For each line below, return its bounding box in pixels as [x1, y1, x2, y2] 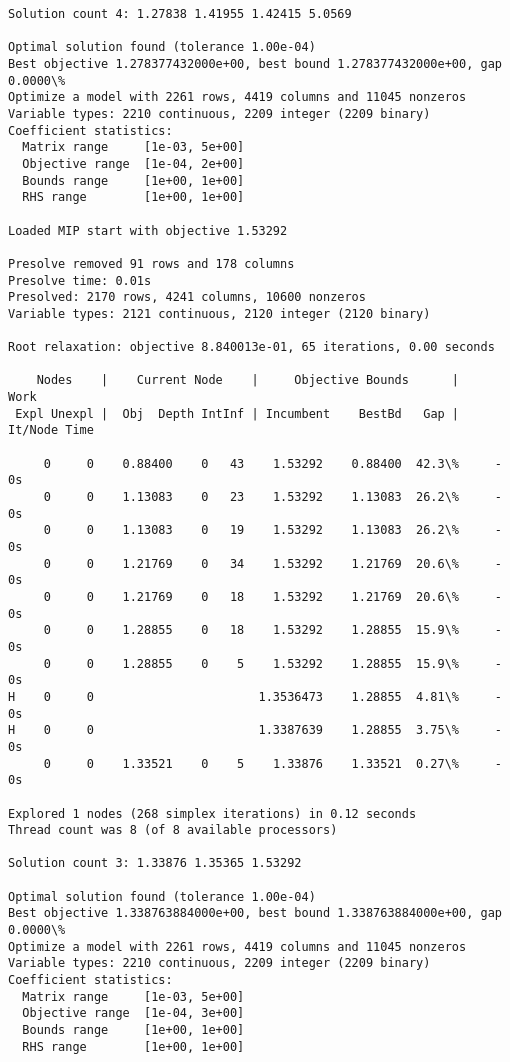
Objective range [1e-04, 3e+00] [22, 1006, 245, 1021]
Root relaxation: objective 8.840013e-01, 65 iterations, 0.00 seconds [8, 340, 495, 355]
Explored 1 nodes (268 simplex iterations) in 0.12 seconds [8, 806, 417, 821]
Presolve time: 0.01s [8, 273, 152, 288]
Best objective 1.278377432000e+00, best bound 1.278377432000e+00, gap [8, 56, 502, 71]
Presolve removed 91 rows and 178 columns [8, 256, 295, 271]
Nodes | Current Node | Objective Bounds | [36, 373, 460, 388]
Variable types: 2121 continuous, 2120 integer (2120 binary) [8, 306, 431, 321]
